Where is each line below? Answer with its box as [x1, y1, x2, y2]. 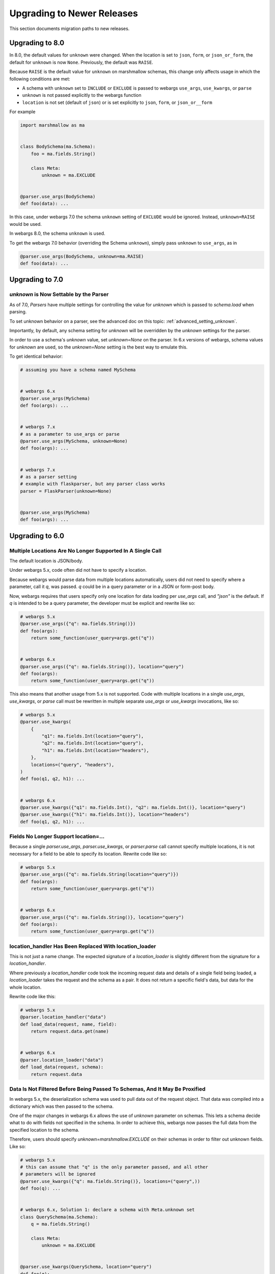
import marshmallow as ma [20, 122, 85, 128]
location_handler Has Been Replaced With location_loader [9, 943, 156, 950]
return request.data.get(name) [31, 1028, 109, 1034]
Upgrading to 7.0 [9, 275, 64, 284]
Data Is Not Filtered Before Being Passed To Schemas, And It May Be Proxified [9, 1085, 206, 1093]
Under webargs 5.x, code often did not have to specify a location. [9, 567, 147, 573]
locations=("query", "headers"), [31, 762, 115, 767]
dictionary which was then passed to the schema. [9, 1103, 114, 1109]
